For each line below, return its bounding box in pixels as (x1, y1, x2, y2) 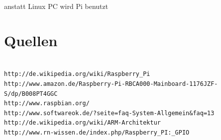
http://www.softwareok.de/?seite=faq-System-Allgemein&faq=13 (4, 109, 215, 117)
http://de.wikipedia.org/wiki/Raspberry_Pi (4, 70, 150, 78)
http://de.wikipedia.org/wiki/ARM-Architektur (4, 119, 161, 127)
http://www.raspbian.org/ (4, 100, 90, 107)
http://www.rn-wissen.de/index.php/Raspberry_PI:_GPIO (4, 129, 190, 136)
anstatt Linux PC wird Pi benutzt (4, 1, 109, 11)
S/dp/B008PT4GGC (4, 90, 58, 97)
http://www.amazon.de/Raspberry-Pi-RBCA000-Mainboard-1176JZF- (4, 80, 218, 87)
